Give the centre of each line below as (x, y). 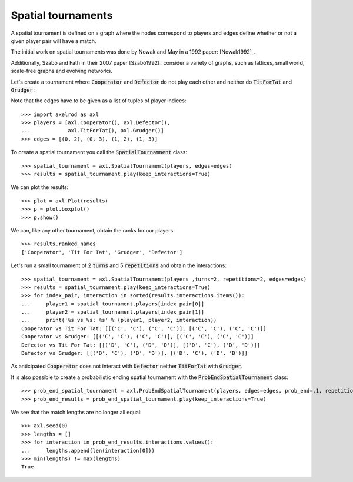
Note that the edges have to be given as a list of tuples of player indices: (99, 101)
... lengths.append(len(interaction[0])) (88, 451)
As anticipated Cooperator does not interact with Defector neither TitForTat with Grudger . (127, 366)
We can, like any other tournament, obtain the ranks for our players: (93, 230)
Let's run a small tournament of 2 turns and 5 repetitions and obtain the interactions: (119, 265)
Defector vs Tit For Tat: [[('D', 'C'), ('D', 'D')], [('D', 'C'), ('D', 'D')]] (141, 345)
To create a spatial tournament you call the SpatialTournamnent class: (99, 152)
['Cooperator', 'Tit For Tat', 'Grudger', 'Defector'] (102, 252)
